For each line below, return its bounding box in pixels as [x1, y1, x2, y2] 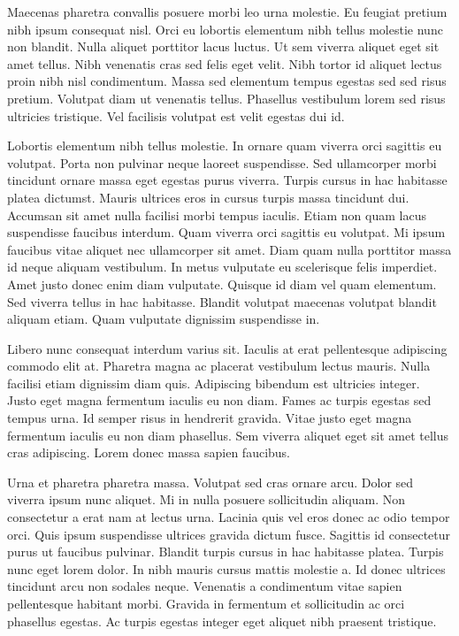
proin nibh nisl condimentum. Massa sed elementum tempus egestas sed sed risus [7, 72, 447, 90]
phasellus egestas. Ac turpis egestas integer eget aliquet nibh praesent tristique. [7, 611, 437, 630]
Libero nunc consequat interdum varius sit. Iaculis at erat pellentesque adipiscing [7, 339, 448, 357]
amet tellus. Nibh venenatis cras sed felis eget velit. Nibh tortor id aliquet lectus [7, 54, 442, 73]
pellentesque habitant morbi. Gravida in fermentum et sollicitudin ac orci [7, 594, 405, 612]
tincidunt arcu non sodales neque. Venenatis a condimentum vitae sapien [7, 577, 402, 595]
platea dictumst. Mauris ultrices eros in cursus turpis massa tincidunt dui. [7, 188, 409, 206]
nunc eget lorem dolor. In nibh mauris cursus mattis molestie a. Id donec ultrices [7, 559, 446, 578]
